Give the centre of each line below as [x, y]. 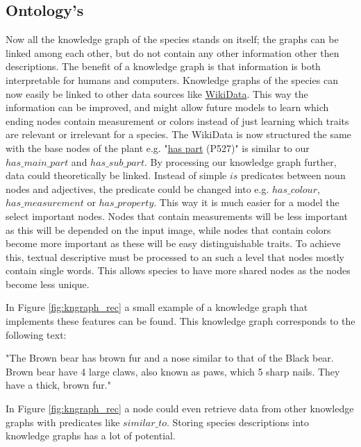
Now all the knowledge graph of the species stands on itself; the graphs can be [172, 39]
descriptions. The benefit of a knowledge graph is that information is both [163, 66]
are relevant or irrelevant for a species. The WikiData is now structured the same [178, 134]
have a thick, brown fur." [58, 385]
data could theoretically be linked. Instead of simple [116, 175]
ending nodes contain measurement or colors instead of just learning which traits [177, 120]
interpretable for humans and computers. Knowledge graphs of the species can [172, 79]
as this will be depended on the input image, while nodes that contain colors [168, 229]
